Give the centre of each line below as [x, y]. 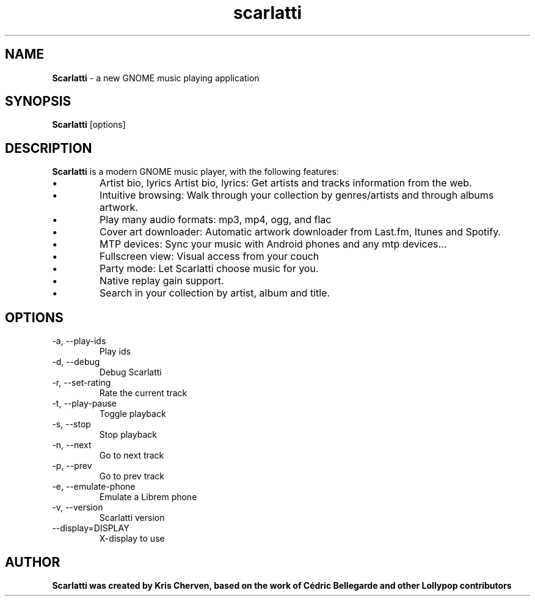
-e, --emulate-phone [94, 487]
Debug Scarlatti [130, 372]
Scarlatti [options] [89, 125]
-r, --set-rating [82, 383]
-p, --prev [72, 466]
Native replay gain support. [162, 281]
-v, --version [78, 507]
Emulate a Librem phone [148, 497]
